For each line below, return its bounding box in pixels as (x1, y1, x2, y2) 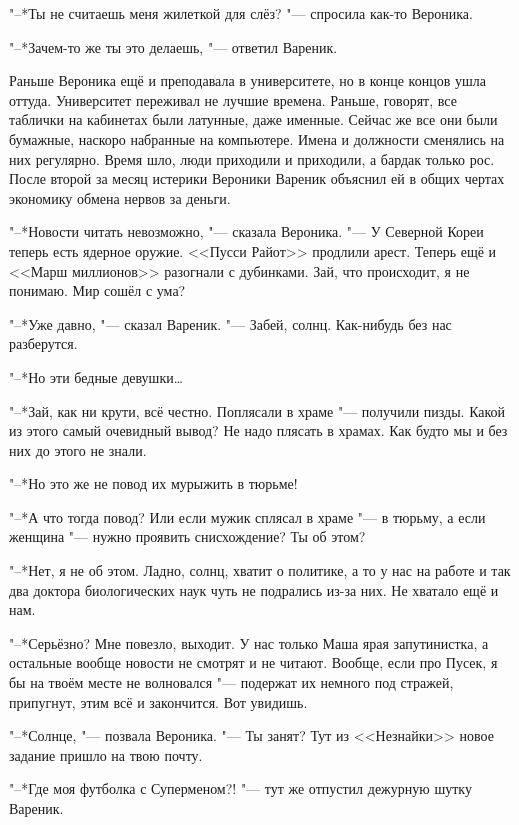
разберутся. (9, 333, 78, 354)
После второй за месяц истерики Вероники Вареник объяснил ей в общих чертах (9, 168, 505, 189)
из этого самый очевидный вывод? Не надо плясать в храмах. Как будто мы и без (9, 420, 508, 441)
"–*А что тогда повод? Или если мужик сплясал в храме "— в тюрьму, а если (9, 506, 486, 527)
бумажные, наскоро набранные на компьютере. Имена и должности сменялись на (9, 128, 505, 149)
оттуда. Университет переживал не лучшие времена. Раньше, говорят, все (9, 89, 457, 110)
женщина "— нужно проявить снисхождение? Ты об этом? (9, 526, 366, 547)
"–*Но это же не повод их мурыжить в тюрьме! (9, 473, 298, 494)
